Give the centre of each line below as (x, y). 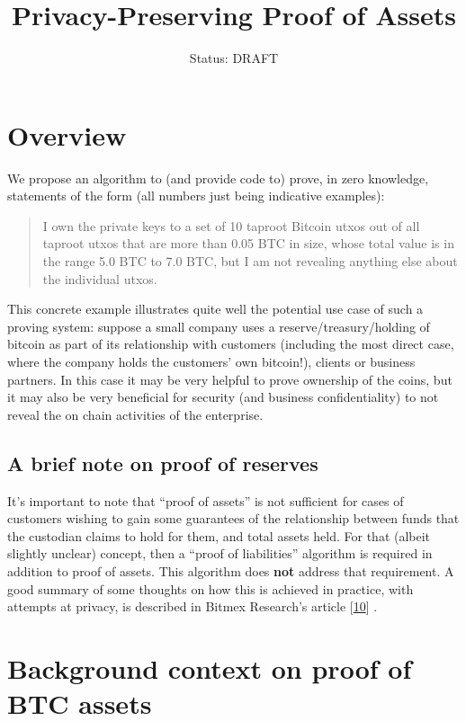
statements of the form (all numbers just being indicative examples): (196, 196)
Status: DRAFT (234, 58)
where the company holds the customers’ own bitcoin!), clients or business (211, 361)
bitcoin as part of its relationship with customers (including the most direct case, (231, 344)
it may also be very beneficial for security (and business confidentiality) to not (223, 397)
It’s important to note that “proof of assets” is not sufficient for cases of (206, 500)
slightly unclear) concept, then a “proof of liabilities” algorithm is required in (220, 553)
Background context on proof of (210, 668)
